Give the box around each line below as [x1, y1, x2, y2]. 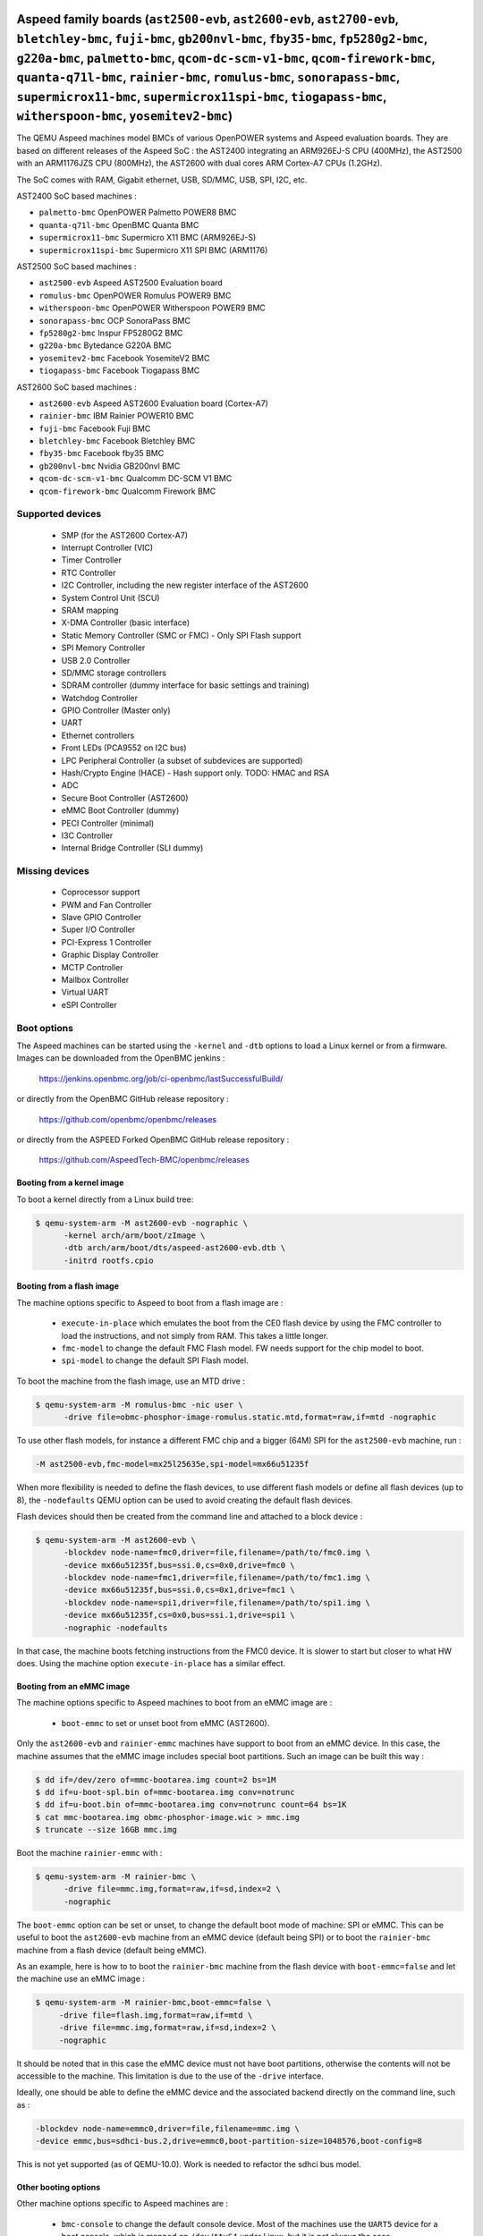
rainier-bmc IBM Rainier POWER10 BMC [38, 411, 194, 421]
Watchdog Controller [61, 692, 139, 703]
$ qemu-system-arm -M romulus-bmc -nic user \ [35, 1400, 243, 1410]
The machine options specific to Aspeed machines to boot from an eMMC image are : [16, 1698, 333, 1708]
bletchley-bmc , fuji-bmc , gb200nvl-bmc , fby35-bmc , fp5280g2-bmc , [16, 31, 428, 47]
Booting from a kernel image [16, 1177, 124, 1189]
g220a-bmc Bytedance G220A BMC [38, 340, 172, 351]
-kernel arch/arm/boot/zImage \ [64, 1231, 206, 1241]
